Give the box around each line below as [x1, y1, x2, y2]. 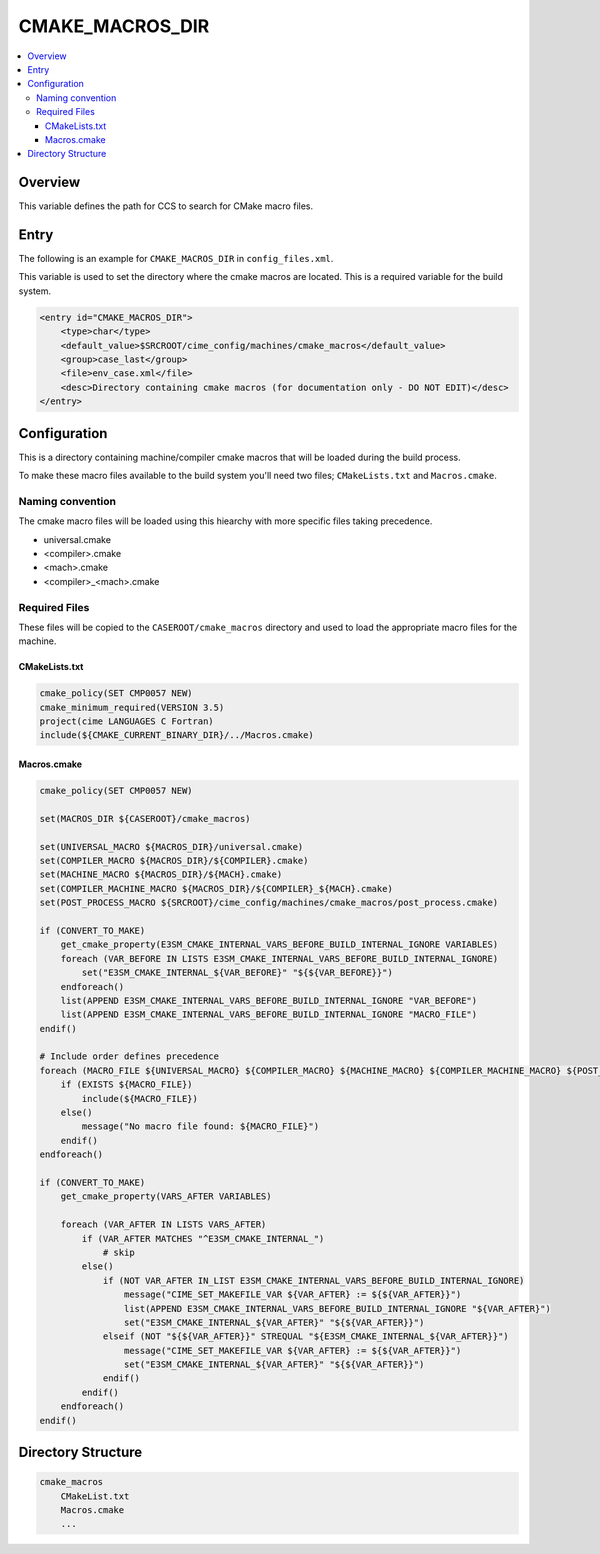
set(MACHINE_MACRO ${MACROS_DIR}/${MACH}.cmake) [39, 869, 283, 880]
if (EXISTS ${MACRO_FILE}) [60, 1079, 194, 1090]
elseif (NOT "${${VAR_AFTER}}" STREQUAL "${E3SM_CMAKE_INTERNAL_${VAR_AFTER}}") [102, 1331, 509, 1342]
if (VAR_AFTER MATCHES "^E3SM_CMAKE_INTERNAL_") [81, 1233, 325, 1244]
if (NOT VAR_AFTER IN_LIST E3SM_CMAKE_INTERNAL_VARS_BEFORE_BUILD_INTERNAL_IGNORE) [102, 1275, 525, 1286]
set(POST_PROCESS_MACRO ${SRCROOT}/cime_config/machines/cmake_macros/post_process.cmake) [39, 897, 499, 909]
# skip [102, 1246, 135, 1258]
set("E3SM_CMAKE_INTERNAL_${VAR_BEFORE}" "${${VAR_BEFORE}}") [81, 967, 394, 979]
